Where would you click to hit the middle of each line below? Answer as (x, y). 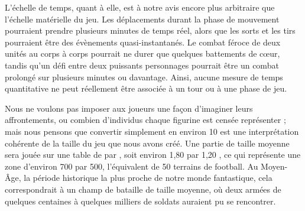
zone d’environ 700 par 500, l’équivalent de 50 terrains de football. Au (132, 166)
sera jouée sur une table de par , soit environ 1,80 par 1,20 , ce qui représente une (153, 155)
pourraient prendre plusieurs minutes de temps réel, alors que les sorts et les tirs (150, 30)
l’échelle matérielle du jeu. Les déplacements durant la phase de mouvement (142, 19)
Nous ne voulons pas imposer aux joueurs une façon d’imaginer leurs (129, 108)
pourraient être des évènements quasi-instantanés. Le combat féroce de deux (143, 42)
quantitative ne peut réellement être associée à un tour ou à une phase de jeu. (146, 88)
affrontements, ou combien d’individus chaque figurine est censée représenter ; (145, 120)
